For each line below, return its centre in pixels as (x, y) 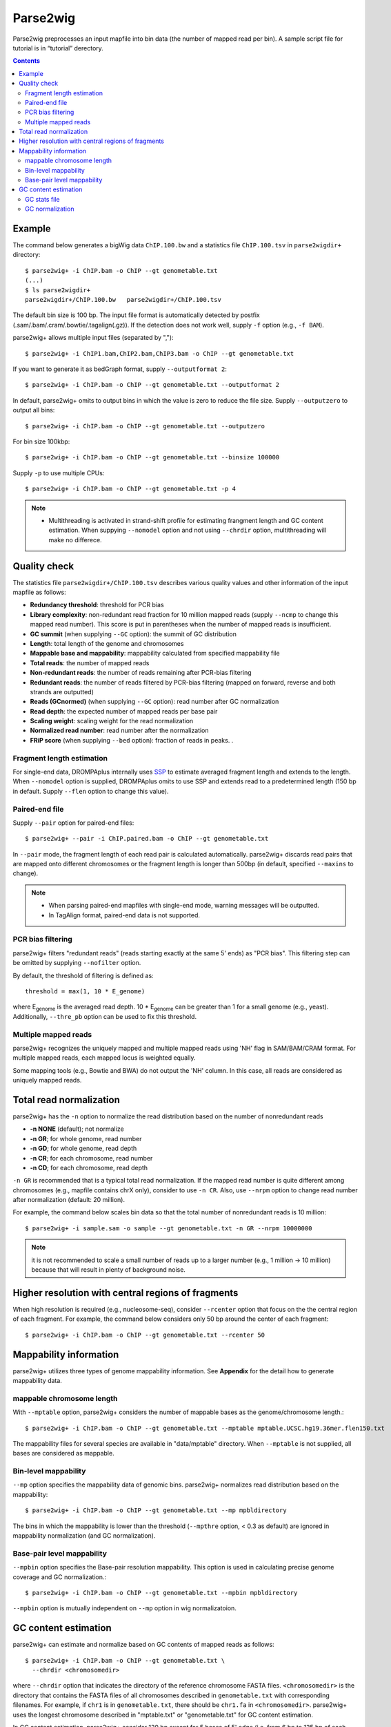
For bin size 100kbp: (41, 441)
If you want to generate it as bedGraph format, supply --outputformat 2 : (120, 369)
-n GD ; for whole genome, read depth (83, 1148)
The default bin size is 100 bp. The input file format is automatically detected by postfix (136, 315)
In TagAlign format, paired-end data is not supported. (124, 915)
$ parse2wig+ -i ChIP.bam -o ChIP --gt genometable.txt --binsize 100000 (152, 457)
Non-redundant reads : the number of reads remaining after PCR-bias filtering (141, 673)
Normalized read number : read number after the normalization (120, 731)
